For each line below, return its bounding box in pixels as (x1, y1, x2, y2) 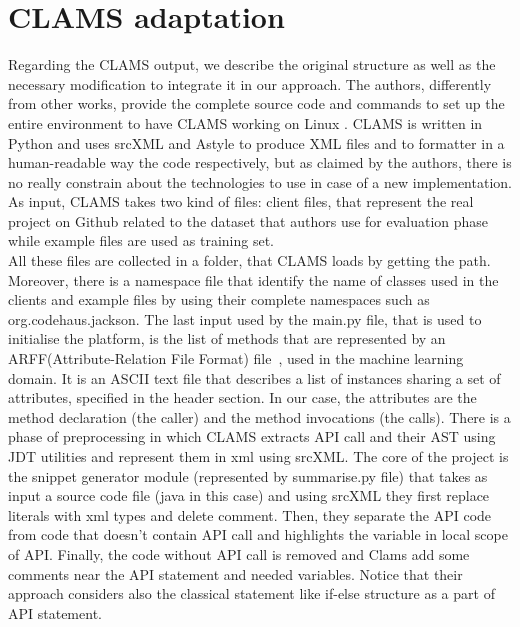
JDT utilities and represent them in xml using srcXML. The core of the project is (8, 446, 509, 466)
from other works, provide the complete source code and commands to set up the (8, 93, 505, 114)
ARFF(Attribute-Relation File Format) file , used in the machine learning (8, 348, 464, 369)
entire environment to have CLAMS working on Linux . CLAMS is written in (8, 112, 483, 133)
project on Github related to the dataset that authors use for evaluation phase (8, 210, 489, 231)
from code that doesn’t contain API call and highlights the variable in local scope (8, 524, 508, 545)
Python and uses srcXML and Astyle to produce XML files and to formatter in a (8, 132, 505, 153)
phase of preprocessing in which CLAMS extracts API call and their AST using (8, 426, 496, 447)
